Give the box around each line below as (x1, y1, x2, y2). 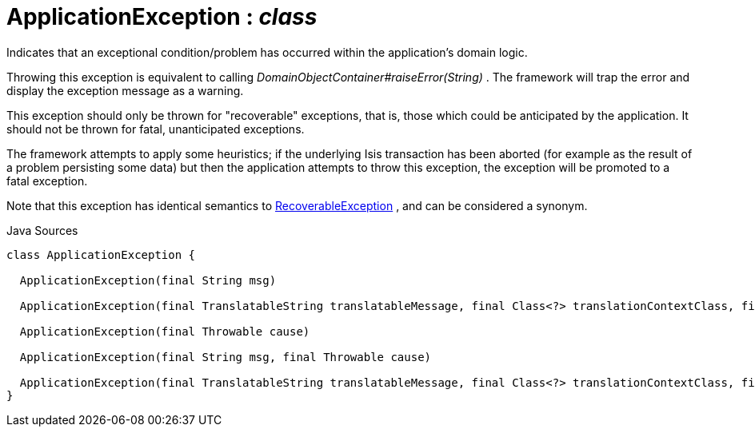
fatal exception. (6, 173, 88, 188)
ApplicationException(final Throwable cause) (19, 324, 310, 338)
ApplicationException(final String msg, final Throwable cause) (19, 350, 432, 363)
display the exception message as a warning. (6, 83, 244, 97)
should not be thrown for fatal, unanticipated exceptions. (6, 121, 305, 136)
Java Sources (6, 223, 78, 237)
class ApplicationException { (6, 248, 196, 261)
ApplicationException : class (6, 3, 318, 30)
